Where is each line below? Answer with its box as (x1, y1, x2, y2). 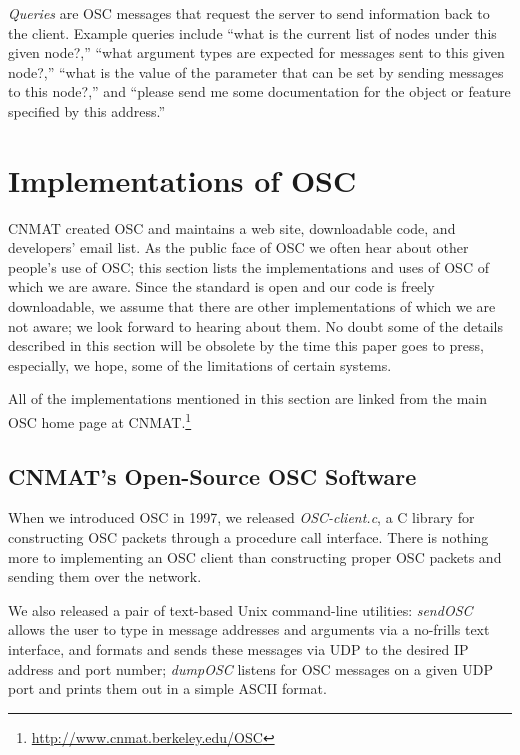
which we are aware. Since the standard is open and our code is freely (8, 276, 435, 297)
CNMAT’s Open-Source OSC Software (8, 460, 417, 491)
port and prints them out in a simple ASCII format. (8, 678, 327, 699)
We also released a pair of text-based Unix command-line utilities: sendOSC (8, 599, 473, 620)
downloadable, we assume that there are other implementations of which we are (8, 296, 496, 317)
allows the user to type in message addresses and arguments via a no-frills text (8, 619, 490, 640)
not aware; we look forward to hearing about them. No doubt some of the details (8, 315, 503, 336)
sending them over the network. (8, 566, 202, 587)
